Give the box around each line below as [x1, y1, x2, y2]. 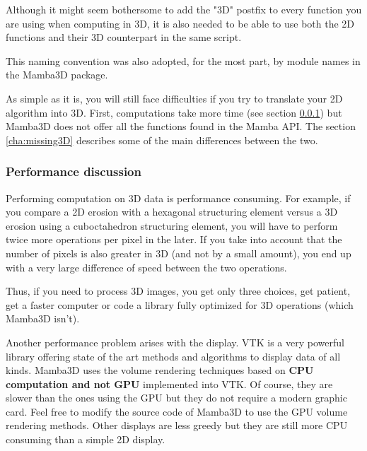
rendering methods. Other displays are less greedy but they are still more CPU [6, 418, 348, 433]
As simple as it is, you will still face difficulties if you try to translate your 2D [6, 90, 343, 105]
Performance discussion [6, 163, 141, 180]
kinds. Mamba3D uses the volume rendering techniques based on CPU [6, 363, 314, 377]
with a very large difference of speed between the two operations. [6, 259, 287, 274]
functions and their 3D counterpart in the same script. [6, 30, 242, 45]
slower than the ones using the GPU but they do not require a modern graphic [6, 390, 347, 405]
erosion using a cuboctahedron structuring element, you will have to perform [6, 218, 338, 233]
